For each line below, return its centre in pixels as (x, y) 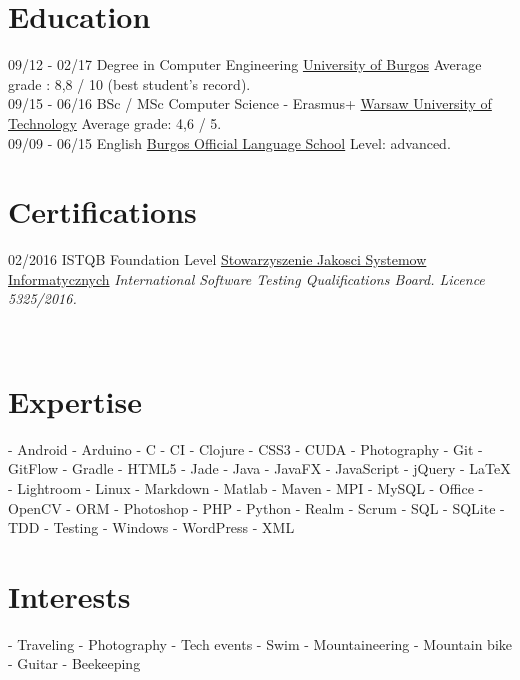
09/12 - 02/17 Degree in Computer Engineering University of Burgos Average (245, 64)
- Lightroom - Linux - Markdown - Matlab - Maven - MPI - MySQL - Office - (246, 487)
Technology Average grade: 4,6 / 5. (115, 122)
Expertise (75, 400)
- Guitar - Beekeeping (74, 663)
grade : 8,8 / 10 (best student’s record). (129, 83)
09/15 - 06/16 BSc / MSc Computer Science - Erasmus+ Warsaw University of (250, 103)
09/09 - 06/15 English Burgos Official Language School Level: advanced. (229, 142)
